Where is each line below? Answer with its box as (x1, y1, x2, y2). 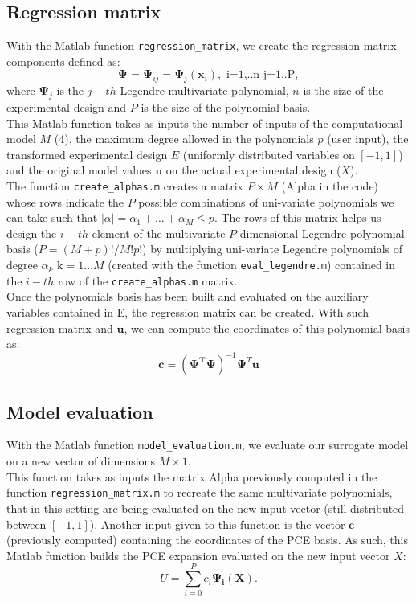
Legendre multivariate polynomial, (120, 82, 289, 99)
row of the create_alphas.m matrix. (57, 272, 238, 289)
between (6, 515, 47, 532)
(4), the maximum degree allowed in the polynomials (54, 130, 314, 147)
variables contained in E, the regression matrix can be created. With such (6, 303, 369, 320)
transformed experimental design (6, 145, 168, 162)
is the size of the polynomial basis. (141, 99, 311, 116)
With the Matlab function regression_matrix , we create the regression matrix (6, 37, 397, 54)
